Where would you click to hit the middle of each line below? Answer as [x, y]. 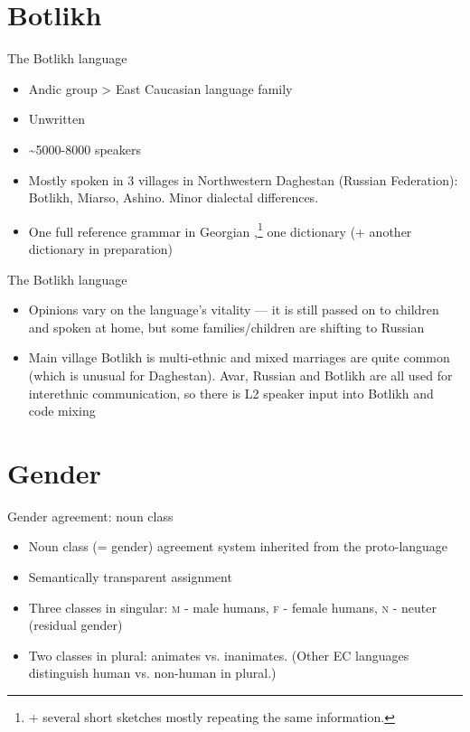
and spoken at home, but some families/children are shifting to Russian [226, 327]
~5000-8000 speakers [85, 149]
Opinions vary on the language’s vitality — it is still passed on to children [234, 310]
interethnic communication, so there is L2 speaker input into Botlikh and [231, 393]
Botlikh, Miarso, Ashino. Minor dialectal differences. [174, 197]
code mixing [62, 411]
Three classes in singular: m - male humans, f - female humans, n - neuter [232, 607]
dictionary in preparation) [101, 248]
